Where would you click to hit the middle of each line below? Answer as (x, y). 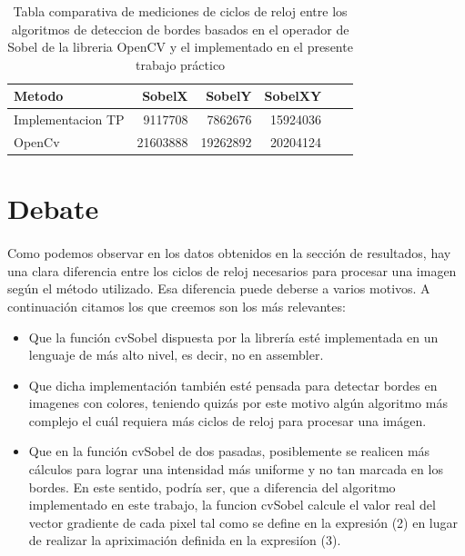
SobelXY (293, 96)
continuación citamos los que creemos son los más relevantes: (177, 306)
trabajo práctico (181, 64)
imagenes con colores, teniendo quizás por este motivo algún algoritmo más (238, 403)
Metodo (39, 96)
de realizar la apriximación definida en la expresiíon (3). (185, 540)
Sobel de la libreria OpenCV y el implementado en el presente (180, 47)
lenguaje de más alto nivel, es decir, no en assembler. (176, 355)
